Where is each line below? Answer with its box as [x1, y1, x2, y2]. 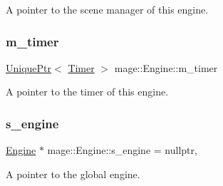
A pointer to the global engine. [6, 166, 140, 181]
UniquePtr [6, 60, 52, 75]
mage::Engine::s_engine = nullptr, [47, 143, 197, 157]
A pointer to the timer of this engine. [6, 84, 169, 99]
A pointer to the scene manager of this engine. [6, 2, 209, 16]
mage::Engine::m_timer [114, 60, 218, 75]
